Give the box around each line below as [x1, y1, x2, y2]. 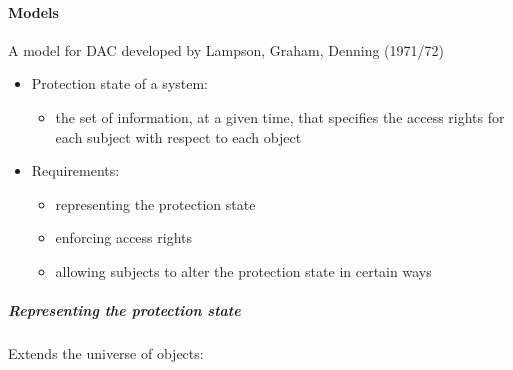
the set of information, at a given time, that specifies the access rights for [55, 106, 505, 127]
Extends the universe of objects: [8, 343, 204, 364]
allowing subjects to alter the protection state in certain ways [55, 260, 432, 281]
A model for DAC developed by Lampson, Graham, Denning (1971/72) [8, 39, 445, 60]
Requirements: [31, 160, 120, 181]
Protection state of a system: [31, 73, 209, 94]
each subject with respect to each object [55, 126, 302, 147]
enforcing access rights [55, 227, 192, 248]
